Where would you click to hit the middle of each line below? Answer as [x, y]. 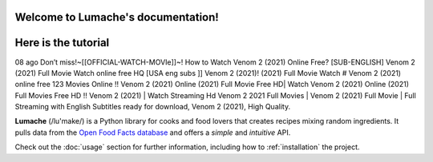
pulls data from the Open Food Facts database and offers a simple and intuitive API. [153, 132]
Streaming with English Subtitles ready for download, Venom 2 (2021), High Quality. [153, 107]
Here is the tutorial [62, 43]
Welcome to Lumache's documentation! [117, 17]
